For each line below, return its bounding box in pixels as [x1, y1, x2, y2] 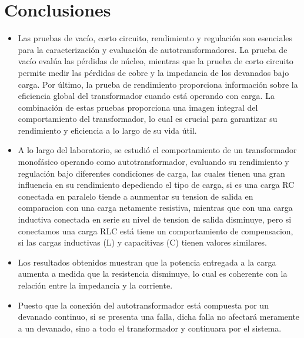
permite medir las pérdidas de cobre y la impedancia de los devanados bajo [18, 66, 289, 78]
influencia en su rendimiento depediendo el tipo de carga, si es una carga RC [18, 178, 295, 191]
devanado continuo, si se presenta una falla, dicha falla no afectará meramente [18, 310, 300, 323]
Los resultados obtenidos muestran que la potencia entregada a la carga [18, 256, 276, 268]
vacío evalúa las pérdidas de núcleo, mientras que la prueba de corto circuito [18, 55, 293, 67]
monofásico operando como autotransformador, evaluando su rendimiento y [18, 155, 289, 168]
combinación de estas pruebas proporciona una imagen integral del [18, 101, 258, 113]
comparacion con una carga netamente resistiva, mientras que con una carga [18, 201, 293, 214]
